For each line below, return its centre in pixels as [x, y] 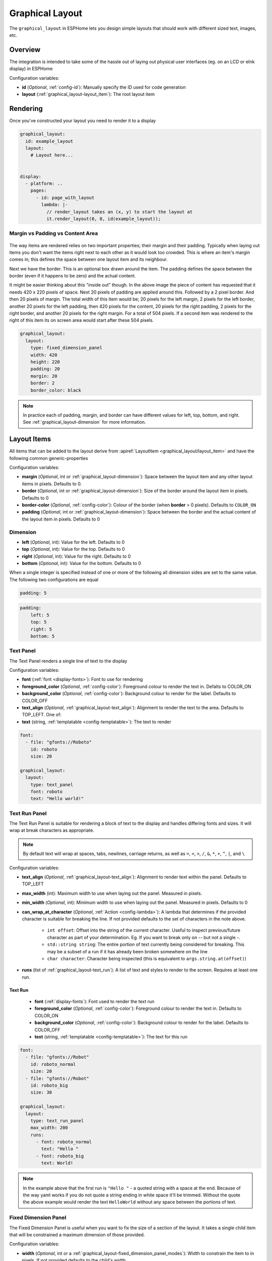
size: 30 [41, 1093]
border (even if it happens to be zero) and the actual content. [73, 276]
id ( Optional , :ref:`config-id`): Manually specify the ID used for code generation [104, 87]
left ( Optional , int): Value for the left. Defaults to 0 [73, 542]
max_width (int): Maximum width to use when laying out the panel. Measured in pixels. [112, 893]
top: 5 [39, 622]
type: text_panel [52, 785]
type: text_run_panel [57, 1121]
